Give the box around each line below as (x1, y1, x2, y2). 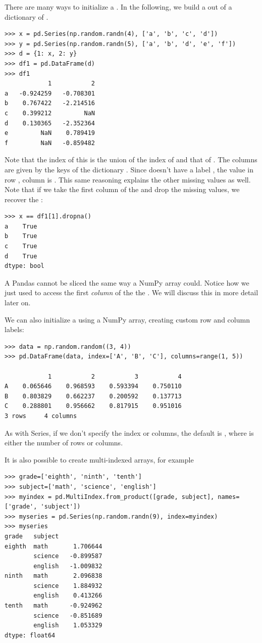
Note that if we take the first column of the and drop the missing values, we (5, 184, 240, 195)
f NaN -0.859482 (5, 139, 95, 147)
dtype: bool (5, 262, 44, 270)
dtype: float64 (5, 631, 56, 639)
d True (5, 252, 37, 260)
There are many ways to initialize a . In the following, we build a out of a (5, 2, 232, 12)
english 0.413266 (33, 592, 102, 600)
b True (5, 233, 37, 240)
